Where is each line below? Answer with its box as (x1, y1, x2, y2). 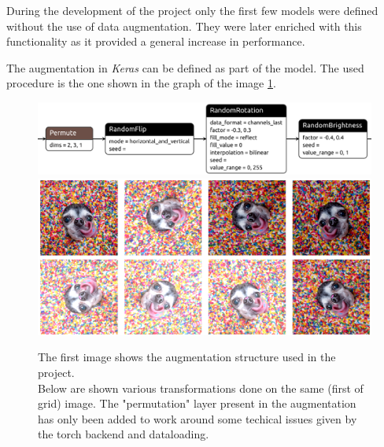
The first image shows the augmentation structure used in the (38, 349, 336, 365)
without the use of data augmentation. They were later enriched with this (6, 17, 362, 34)
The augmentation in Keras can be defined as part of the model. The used (6, 59, 364, 76)
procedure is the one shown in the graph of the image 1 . (6, 75, 276, 91)
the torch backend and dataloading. (38, 426, 209, 442)
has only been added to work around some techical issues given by (38, 410, 357, 427)
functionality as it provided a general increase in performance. (6, 33, 305, 50)
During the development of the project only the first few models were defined (6, 2, 378, 18)
